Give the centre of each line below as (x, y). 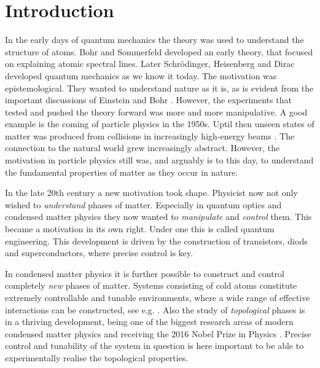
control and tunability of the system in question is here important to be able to (154, 346)
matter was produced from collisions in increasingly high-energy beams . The (150, 135)
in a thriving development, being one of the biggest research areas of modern (149, 322)
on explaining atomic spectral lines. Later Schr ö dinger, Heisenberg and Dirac (150, 64)
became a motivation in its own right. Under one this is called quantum (140, 229)
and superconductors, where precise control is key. (99, 253)
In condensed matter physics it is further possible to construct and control (145, 273)
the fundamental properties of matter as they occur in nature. (122, 172)
